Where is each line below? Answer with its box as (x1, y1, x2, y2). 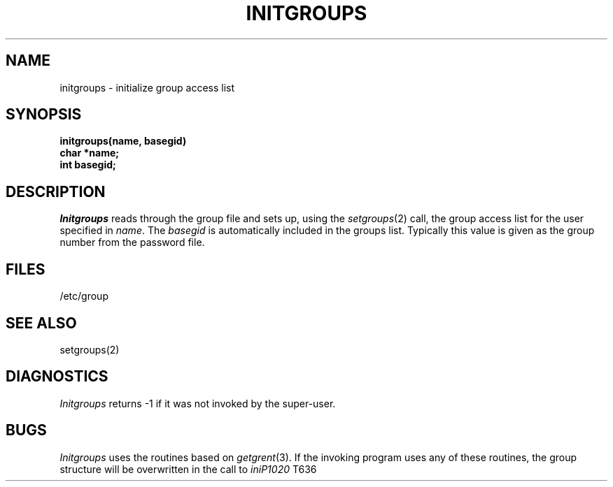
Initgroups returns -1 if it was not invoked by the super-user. (59, 397, 336, 409)
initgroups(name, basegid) (59, 135, 187, 147)
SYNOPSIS (6, 106, 82, 124)
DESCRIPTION (6, 182, 106, 201)
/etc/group (59, 290, 108, 303)
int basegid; (59, 159, 116, 171)
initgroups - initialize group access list (59, 81, 235, 94)
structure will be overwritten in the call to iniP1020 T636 (59, 463, 317, 475)
